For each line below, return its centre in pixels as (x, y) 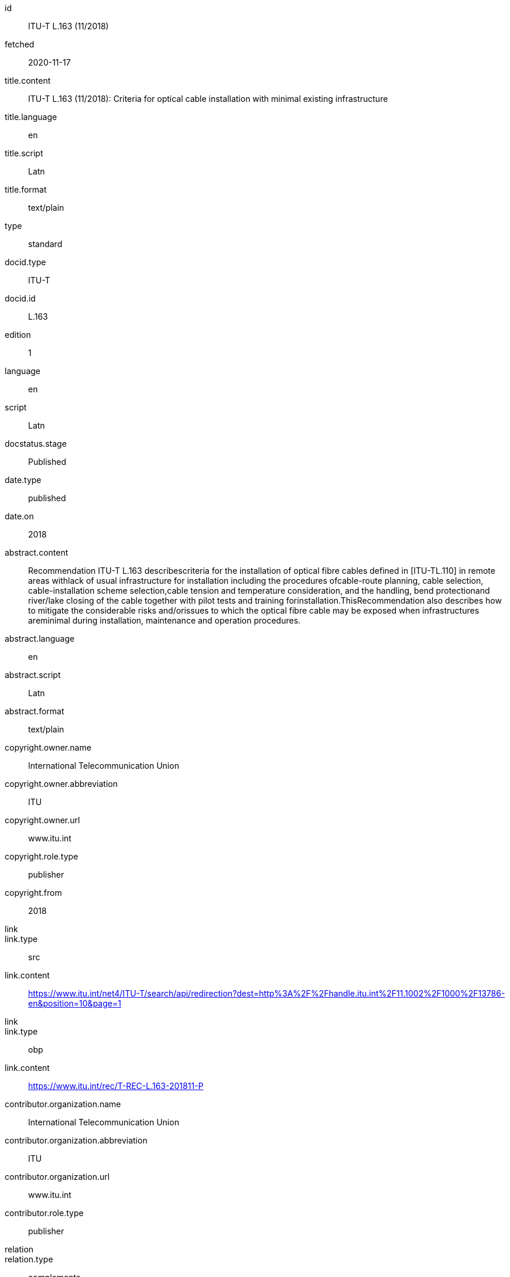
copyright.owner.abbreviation (61, 784)
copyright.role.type (42, 856)
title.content (28, 81)
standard (45, 244)
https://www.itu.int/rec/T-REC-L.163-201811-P (116, 1086)
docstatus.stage (36, 444)
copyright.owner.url (42, 820)
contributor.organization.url (57, 1177)
